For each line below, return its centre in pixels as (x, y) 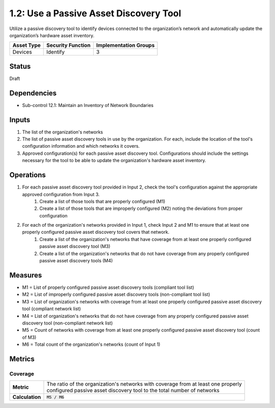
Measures (26, 275)
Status (20, 66)
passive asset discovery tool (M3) (75, 247)
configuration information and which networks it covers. (81, 146)
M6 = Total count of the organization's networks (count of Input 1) (91, 344)
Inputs (20, 120)
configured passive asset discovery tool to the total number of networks (133, 391)
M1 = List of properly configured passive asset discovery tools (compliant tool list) (108, 287)
